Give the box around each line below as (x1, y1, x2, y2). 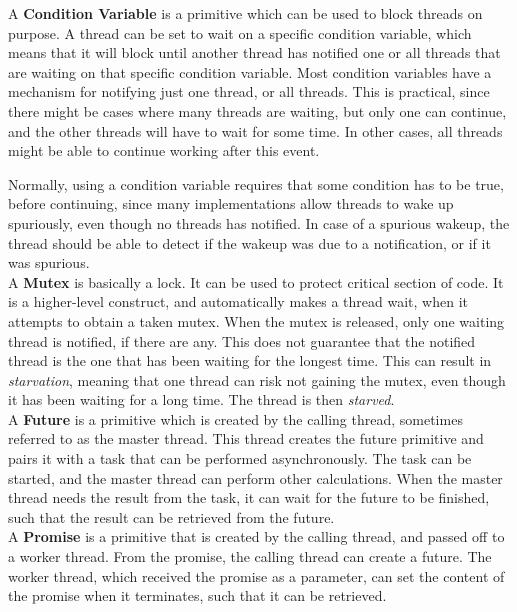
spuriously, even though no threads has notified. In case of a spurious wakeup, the (8, 212, 510, 233)
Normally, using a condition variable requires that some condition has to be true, (8, 173, 504, 194)
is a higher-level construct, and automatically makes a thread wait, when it (8, 291, 468, 312)
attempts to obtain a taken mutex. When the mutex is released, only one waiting (8, 310, 505, 331)
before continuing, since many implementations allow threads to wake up (8, 193, 454, 214)
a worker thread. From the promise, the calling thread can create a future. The (8, 546, 492, 567)
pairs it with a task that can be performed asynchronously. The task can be (8, 448, 472, 469)
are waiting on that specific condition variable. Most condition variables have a (8, 61, 492, 82)
